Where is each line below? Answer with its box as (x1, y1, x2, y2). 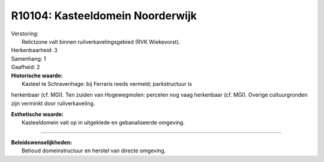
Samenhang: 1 (11, 55, 46, 62)
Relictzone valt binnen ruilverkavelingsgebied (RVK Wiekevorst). (22, 38, 181, 45)
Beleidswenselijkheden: (11, 139, 73, 146)
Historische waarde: (11, 72, 63, 79)
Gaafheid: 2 (11, 64, 40, 71)
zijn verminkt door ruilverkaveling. (11, 100, 95, 107)
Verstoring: (11, 30, 39, 37)
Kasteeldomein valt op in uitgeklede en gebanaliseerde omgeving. (22, 119, 185, 126)
